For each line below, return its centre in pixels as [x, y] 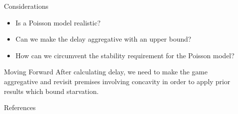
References [20, 107]
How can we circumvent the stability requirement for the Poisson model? [125, 55]
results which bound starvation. [51, 91]
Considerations [26, 6]
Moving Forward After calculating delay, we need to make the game [106, 72]
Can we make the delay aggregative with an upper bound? [103, 39]
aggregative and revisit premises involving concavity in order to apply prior [117, 81]
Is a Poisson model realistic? [58, 22]
